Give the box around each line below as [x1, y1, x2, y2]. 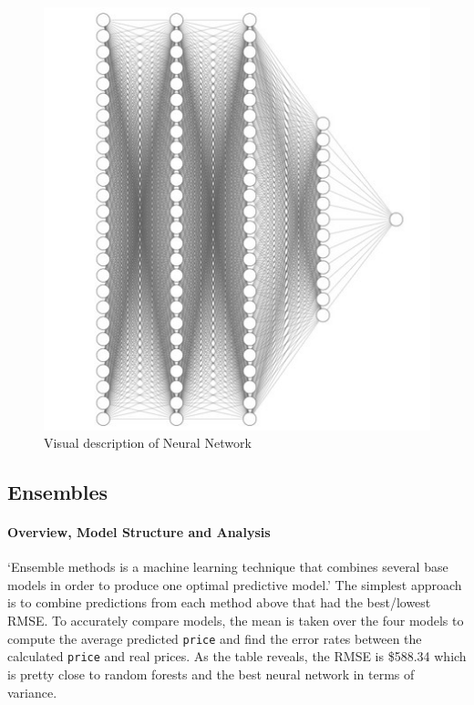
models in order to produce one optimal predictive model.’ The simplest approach [7, 575, 462, 594]
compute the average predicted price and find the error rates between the [7, 628, 422, 648]
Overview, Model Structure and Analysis [7, 523, 271, 542]
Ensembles [7, 478, 108, 506]
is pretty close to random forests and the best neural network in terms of [7, 664, 415, 683]
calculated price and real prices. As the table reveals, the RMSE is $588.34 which [7, 647, 467, 666]
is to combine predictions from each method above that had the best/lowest [7, 593, 431, 612]
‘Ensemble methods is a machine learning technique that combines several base [7, 557, 448, 576]
